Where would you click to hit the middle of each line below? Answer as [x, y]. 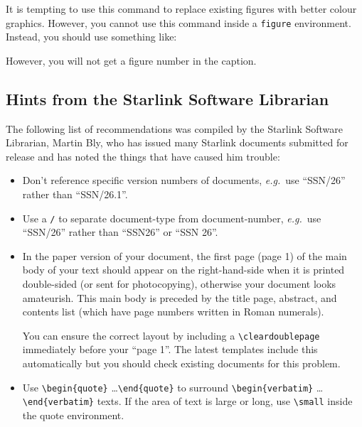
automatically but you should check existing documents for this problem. [181, 363]
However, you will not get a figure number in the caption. [131, 60]
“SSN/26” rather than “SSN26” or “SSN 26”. [120, 232]
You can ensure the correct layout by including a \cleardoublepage [171, 335]
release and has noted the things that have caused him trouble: [143, 156]
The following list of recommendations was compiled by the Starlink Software [175, 128]
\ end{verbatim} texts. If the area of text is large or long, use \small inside [187, 401]
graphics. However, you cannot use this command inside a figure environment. [179, 22]
